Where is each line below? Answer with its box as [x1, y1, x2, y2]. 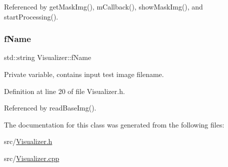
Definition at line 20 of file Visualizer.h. [4, 85, 125, 96]
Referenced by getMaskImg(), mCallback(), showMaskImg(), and [4, 1, 203, 11]
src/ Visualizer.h [4, 136, 52, 146]
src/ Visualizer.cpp [4, 152, 59, 163]
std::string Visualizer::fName [4, 52, 91, 62]
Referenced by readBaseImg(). [4, 102, 96, 113]
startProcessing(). [4, 11, 58, 21]
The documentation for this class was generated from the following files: [4, 119, 224, 129]
